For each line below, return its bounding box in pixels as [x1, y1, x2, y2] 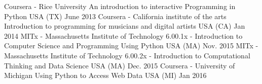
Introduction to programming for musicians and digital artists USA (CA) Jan [4, 21, 245, 31]
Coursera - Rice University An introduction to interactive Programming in [4, 1, 236, 11]
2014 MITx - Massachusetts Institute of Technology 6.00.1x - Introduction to [4, 30, 243, 41]
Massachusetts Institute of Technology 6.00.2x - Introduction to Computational [4, 50, 250, 60]
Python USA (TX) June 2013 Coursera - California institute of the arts [4, 11, 227, 21]
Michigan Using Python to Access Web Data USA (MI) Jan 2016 [4, 70, 207, 80]
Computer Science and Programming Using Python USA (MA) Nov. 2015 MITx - [4, 40, 258, 51]
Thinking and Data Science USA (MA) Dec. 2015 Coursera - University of [4, 60, 235, 70]
